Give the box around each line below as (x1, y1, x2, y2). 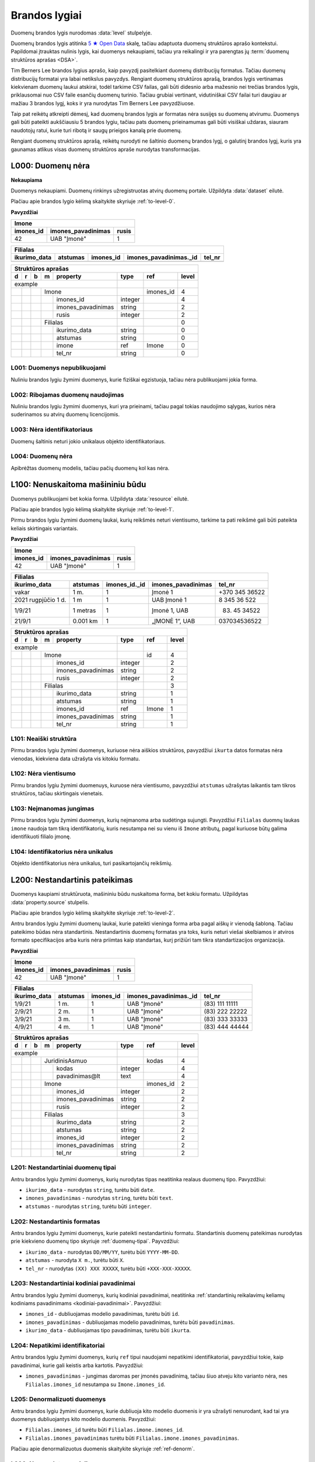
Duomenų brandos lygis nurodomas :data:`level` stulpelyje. (10, 29, 152, 36)
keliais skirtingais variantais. (10, 525, 79, 532)
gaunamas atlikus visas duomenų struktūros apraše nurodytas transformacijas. (10, 146, 201, 153)
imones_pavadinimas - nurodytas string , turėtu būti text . (25, 1195, 173, 1202)
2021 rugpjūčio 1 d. (14, 595, 66, 604)
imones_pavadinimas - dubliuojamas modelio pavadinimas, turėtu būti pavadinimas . (25, 1319, 235, 1326)
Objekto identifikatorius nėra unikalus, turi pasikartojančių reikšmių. (10, 860, 173, 867)
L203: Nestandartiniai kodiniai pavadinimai (10, 1280, 135, 1288)
